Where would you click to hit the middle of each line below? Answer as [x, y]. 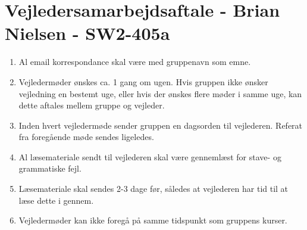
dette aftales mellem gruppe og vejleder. [92, 105]
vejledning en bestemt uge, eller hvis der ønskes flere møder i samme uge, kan [160, 93]
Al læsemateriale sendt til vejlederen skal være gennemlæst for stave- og [150, 156]
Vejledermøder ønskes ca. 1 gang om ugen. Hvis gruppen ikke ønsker [143, 81]
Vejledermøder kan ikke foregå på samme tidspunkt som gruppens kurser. [153, 220]
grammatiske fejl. [50, 168]
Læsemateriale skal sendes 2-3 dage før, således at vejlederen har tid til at [153, 189]
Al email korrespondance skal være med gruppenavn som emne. [135, 62]
